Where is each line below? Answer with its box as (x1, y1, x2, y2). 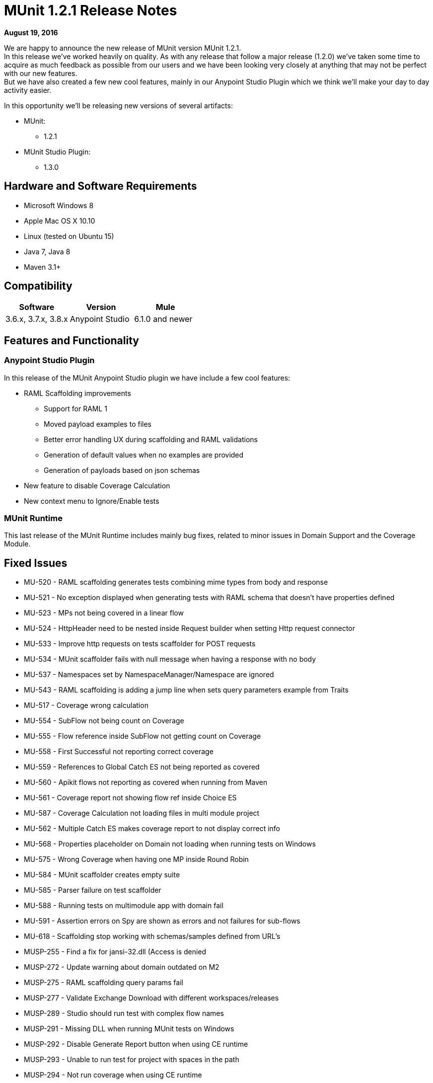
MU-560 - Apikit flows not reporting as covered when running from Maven (24, 778, 268, 787)
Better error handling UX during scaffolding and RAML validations (44, 435, 258, 444)
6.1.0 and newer (134, 314, 193, 324)
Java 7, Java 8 (24, 247, 71, 256)
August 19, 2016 (4, 28, 58, 37)
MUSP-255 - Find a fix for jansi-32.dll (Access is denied (24, 947, 207, 956)
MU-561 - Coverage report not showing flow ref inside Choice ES (24, 793, 237, 802)
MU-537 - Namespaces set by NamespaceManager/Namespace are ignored (24, 670, 274, 679)
